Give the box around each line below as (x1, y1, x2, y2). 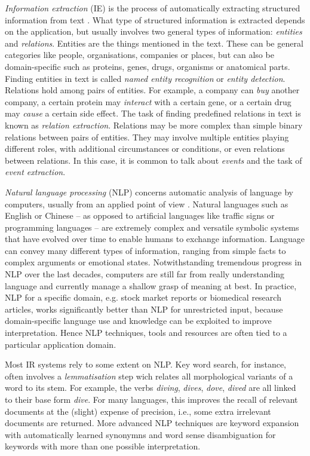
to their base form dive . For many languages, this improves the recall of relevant (5, 393, 298, 405)
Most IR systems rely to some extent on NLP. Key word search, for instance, (5, 358, 286, 371)
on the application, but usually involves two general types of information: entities (5, 25, 302, 38)
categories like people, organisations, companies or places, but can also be (5, 48, 274, 61)
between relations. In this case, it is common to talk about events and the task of (5, 154, 302, 166)
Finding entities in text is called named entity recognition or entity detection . (5, 72, 286, 84)
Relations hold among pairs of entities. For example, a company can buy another (5, 84, 300, 96)
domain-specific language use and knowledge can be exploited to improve (5, 314, 272, 327)
